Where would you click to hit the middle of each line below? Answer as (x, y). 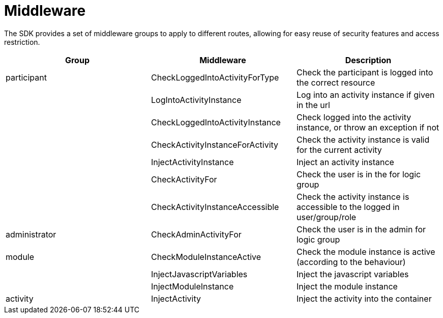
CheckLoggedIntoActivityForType (215, 77)
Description (368, 60)
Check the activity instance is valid (363, 139)
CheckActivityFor (184, 179)
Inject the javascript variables (352, 274)
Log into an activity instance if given (365, 95)
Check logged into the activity (354, 117)
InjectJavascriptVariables (199, 274)
